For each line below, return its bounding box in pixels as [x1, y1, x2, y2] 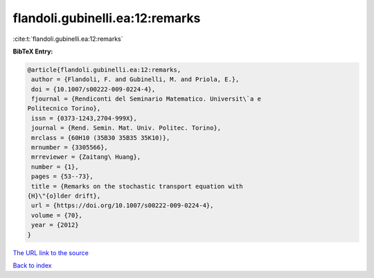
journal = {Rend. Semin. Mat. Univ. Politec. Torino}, [31, 124, 222, 132]
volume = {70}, [31, 211, 83, 219]
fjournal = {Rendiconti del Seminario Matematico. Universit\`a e [31, 95, 262, 103]
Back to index [12, 261, 52, 270]
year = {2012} [31, 221, 79, 229]
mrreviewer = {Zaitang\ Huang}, [31, 153, 141, 161]
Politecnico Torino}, [27, 105, 101, 112]
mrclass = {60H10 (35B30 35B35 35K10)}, [31, 134, 170, 141]
